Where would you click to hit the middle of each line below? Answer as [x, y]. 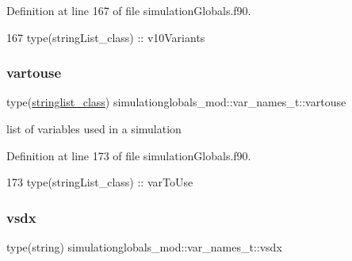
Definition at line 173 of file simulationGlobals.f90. [129, 155]
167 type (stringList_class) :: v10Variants [106, 37]
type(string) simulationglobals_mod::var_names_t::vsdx [144, 247]
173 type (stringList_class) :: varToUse [100, 182]
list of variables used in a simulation [94, 129]
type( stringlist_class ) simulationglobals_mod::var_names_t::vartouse [176, 102]
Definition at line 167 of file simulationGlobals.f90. [129, 10]
